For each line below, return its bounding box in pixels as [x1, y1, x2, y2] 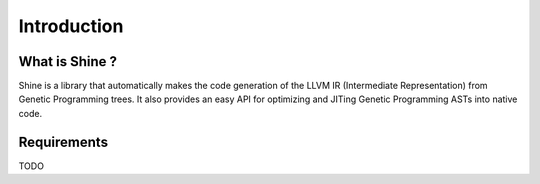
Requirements [18, 133, 109, 150]
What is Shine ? [18, 53, 117, 70]
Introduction [18, 15, 124, 37]
